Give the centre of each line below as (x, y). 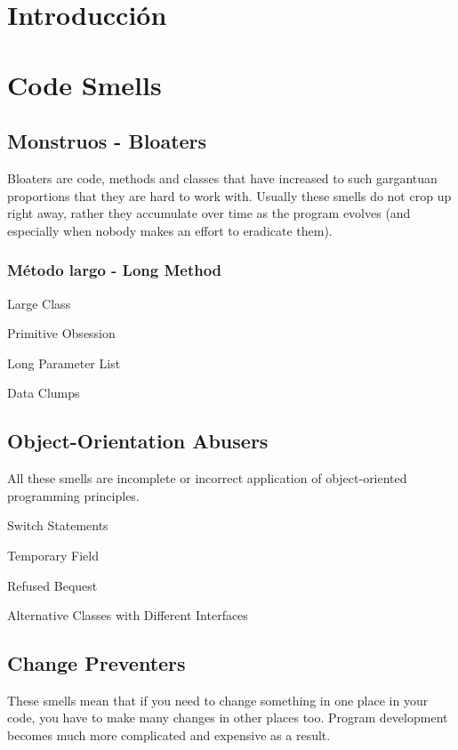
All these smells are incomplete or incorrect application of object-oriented (207, 478)
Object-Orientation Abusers (138, 441)
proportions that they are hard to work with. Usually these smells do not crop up (229, 195)
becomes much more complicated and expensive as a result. (169, 735)
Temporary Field (53, 555)
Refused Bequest (52, 585)
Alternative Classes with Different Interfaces (128, 615)
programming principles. (73, 495)
